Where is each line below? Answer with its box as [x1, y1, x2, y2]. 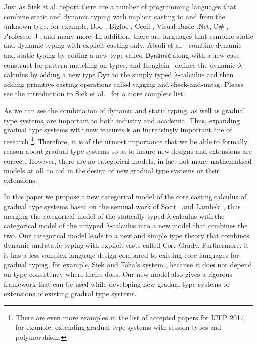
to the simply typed [112, 69, 172, 80]
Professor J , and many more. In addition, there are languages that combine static [4, 30, 253, 41]
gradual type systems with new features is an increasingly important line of [4, 125, 232, 135]
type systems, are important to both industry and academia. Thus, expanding [4, 115, 240, 125]
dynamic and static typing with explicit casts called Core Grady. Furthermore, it [4, 240, 249, 250]
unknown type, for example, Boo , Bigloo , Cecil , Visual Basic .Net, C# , [4, 21, 229, 31]
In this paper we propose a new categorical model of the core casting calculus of [4, 191, 247, 202]
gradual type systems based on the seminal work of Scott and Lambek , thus [4, 201, 241, 211]
